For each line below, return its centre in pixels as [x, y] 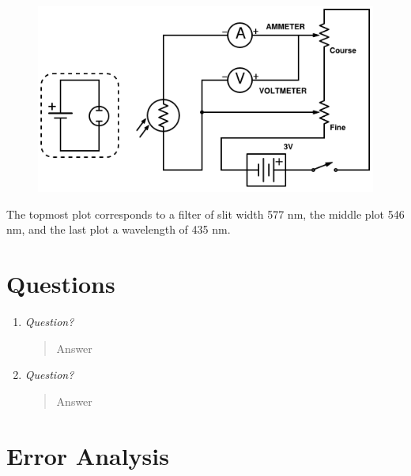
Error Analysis [88, 455]
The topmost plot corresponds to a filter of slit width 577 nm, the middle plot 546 [205, 214]
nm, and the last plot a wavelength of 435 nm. [119, 229]
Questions [61, 284]
